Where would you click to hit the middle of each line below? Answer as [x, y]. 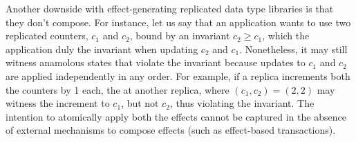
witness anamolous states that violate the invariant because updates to [156, 62]
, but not [140, 103]
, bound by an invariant [180, 35]
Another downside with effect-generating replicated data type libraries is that [170, 8]
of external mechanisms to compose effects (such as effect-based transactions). [171, 130]
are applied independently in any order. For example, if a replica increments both [178, 75]
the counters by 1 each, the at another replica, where [118, 89]
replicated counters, [47, 35]
